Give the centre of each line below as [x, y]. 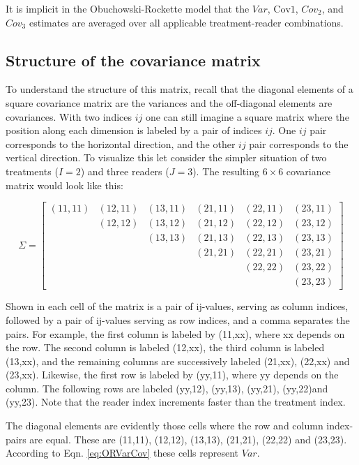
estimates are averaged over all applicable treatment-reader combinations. [186, 22]
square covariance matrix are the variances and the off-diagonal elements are [169, 102]
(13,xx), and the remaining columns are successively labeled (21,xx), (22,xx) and [178, 361]
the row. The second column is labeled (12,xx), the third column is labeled [165, 347]
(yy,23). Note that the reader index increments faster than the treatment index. [176, 402]
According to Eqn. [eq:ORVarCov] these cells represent [122, 453]
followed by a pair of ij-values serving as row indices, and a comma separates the [178, 319]
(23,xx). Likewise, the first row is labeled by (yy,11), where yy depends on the [172, 375]
